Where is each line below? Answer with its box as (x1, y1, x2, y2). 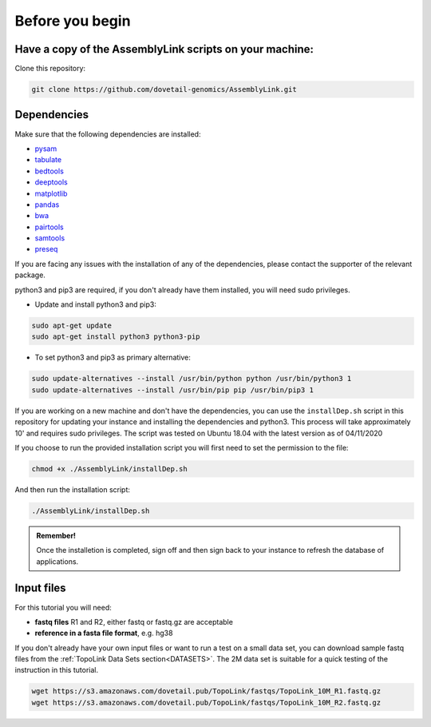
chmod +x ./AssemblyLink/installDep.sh (31, 464, 188, 473)
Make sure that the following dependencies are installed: (14, 129, 201, 139)
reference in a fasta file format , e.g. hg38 (34, 628, 173, 638)
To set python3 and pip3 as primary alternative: (34, 352, 192, 363)
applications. (36, 556, 79, 566)
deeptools (34, 177, 68, 187)
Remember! (36, 530, 76, 540)
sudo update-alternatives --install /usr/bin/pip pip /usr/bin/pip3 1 (31, 385, 314, 395)
